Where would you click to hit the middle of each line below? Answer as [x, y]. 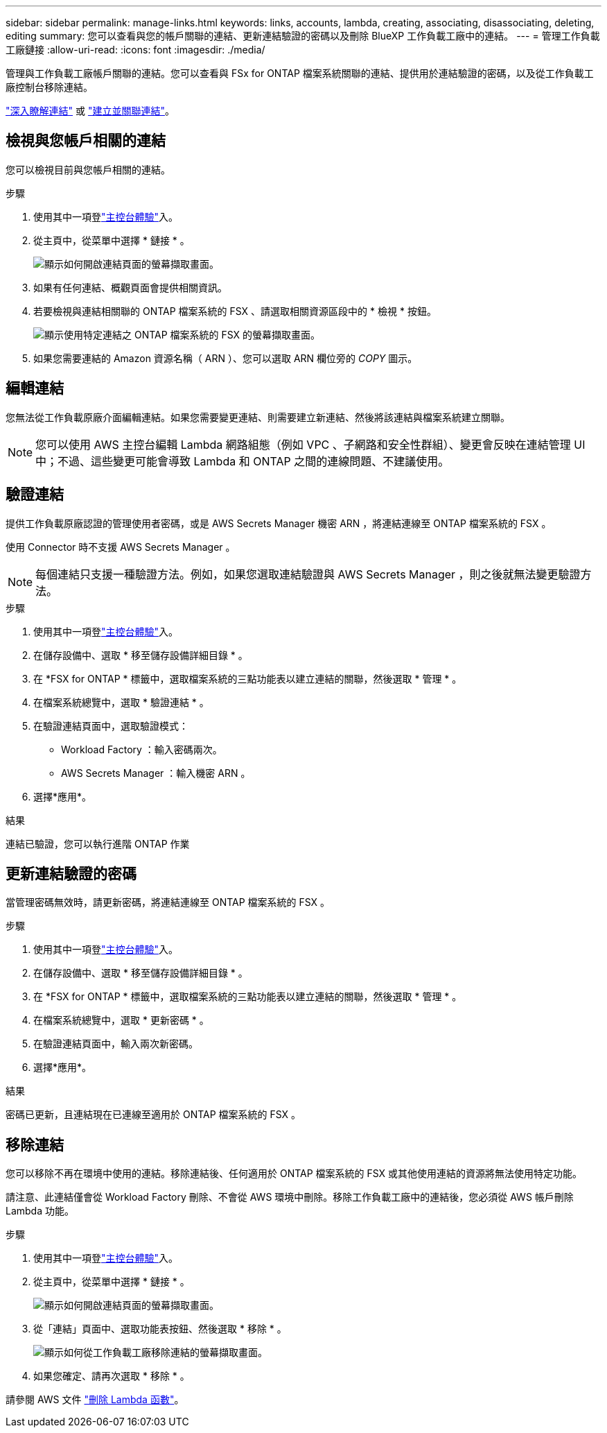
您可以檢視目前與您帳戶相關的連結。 [88, 169]
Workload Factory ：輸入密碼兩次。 [142, 749]
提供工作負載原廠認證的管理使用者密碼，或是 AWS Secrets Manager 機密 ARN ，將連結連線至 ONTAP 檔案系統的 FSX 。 [279, 523]
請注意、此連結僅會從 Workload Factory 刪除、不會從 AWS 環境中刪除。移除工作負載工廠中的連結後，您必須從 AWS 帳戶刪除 [290, 1197]
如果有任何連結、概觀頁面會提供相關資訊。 [130, 287]
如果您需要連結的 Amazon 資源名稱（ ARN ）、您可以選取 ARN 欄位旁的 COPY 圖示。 [226, 358]
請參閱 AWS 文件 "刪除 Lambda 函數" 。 [95, 1400]
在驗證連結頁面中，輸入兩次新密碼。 [116, 1044]
